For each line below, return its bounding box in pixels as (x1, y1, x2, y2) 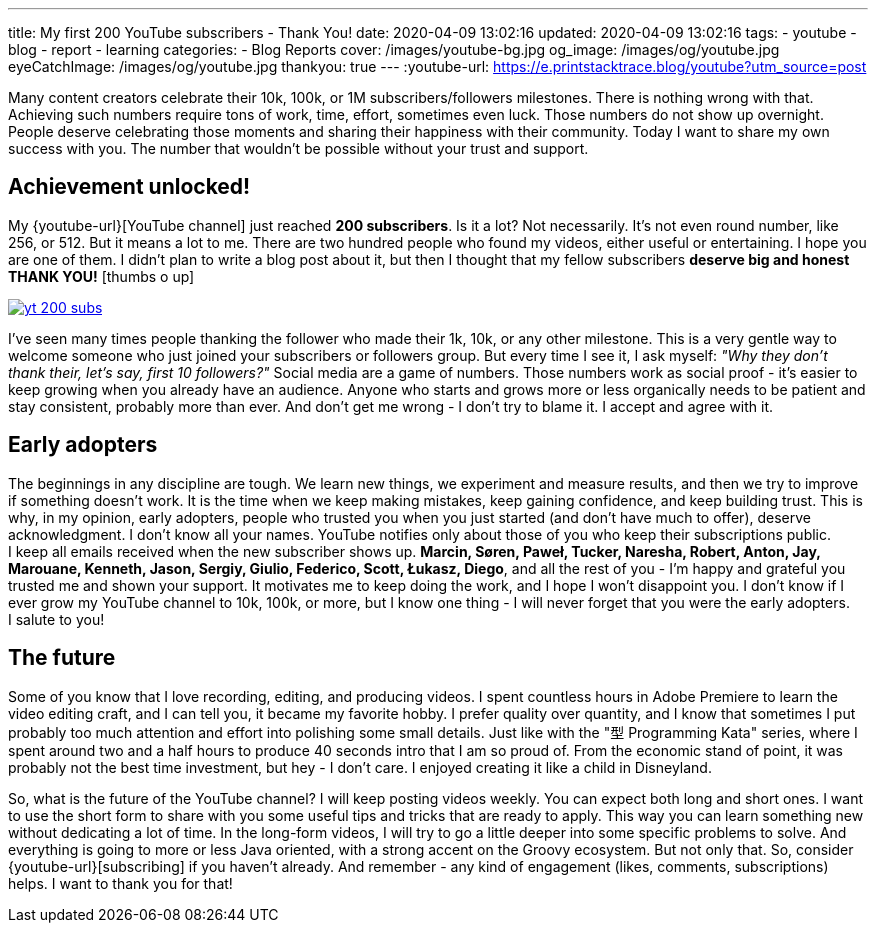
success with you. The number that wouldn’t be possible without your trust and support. (8, 140, 589, 157)
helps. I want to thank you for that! (8, 874, 233, 892)
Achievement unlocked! (8, 174, 251, 200)
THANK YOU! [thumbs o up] (8, 267, 195, 285)
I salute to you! (8, 610, 105, 628)
